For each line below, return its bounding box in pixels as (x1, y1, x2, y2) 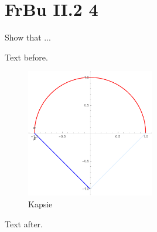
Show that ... (5, 31, 51, 43)
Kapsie (28, 197, 53, 210)
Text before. (5, 51, 48, 63)
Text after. (5, 217, 43, 230)
